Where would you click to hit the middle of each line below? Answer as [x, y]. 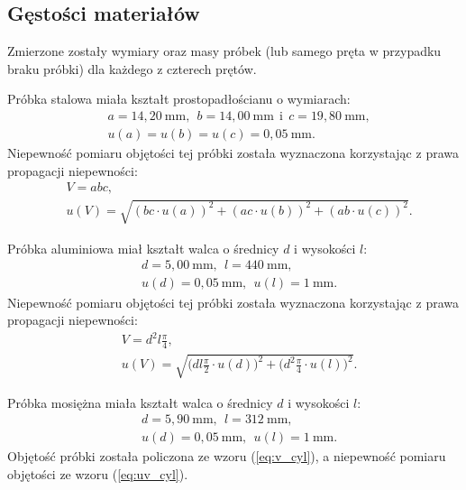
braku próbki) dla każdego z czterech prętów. [132, 68]
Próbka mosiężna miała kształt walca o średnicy [140, 402]
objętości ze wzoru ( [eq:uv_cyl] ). [98, 473]
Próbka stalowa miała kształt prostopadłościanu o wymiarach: [179, 99]
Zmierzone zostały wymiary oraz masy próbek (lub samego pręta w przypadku [224, 51]
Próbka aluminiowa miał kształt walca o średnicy [143, 248]
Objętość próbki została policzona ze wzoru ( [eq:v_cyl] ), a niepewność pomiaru [227, 456]
